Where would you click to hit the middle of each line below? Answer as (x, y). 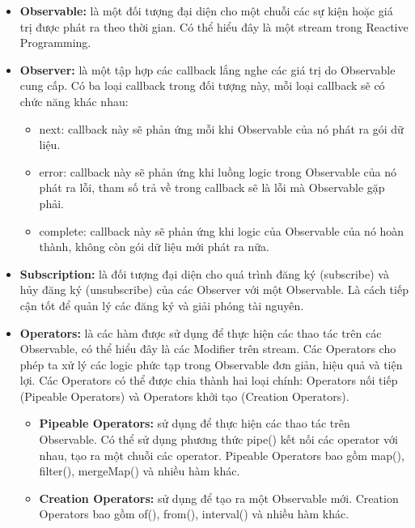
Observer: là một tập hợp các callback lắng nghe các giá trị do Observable (207, 69)
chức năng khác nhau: (74, 101)
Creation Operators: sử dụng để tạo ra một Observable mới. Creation (219, 498)
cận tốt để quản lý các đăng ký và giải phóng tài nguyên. (162, 305)
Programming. (55, 43)
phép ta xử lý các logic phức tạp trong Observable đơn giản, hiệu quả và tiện (211, 364)
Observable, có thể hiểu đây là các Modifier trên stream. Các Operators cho (208, 349)
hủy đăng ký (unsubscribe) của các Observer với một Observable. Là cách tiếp (214, 290)
